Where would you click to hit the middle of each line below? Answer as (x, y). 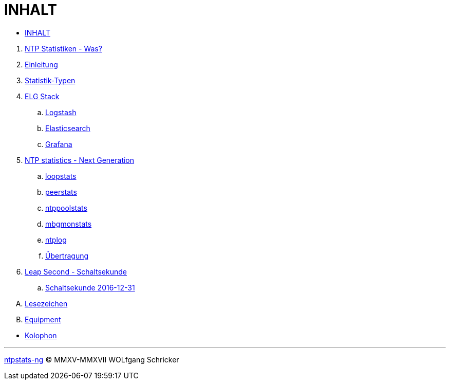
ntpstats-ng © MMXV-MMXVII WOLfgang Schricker (92, 359)
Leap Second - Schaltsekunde (76, 271)
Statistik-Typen (50, 80)
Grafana (59, 144)
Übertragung (67, 255)
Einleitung (41, 64)
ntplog (56, 240)
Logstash (61, 112)
